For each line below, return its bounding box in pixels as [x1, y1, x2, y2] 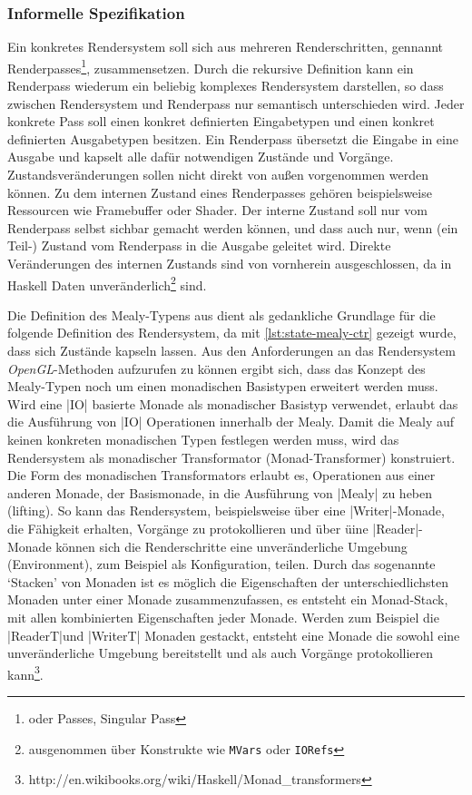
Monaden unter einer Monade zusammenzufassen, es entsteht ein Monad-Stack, [7, 590, 448, 609]
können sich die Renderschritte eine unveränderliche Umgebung [55, 536, 408, 555]
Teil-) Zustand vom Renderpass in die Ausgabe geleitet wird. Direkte [7, 236, 391, 255]
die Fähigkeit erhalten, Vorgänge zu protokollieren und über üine [7, 518, 369, 537]
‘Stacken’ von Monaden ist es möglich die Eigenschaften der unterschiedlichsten [7, 572, 448, 591]
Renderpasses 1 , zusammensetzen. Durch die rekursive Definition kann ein [7, 55, 414, 77]
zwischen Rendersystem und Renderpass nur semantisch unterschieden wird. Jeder [7, 93, 465, 113]
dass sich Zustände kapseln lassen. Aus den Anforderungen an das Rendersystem [7, 341, 456, 360]
